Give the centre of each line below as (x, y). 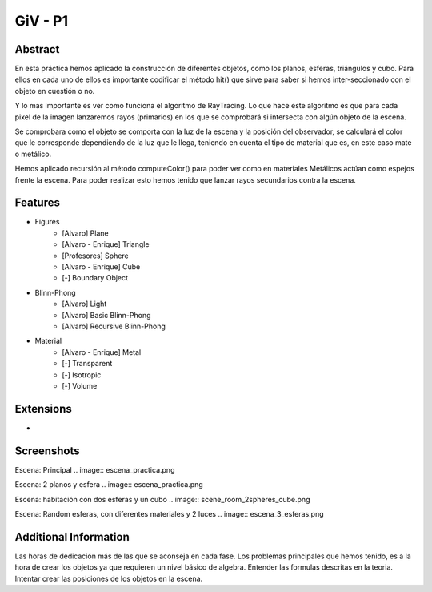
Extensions (43, 409)
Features (37, 203)
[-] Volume (80, 385)
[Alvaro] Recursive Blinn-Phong (114, 326)
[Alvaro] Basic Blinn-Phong (106, 315)
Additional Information (72, 537)
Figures (47, 222)
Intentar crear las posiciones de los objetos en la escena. (109, 578)
